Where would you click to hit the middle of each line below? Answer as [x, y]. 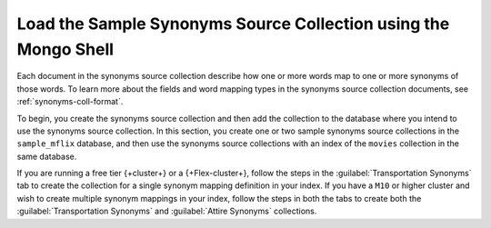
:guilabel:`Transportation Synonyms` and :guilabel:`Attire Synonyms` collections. [167, 211]
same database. [47, 156]
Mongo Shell [65, 49]
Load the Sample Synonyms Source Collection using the [233, 24]
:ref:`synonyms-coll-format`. [70, 102]
